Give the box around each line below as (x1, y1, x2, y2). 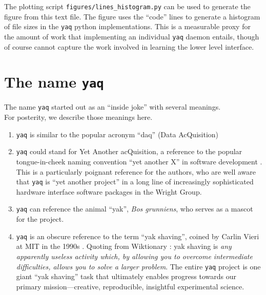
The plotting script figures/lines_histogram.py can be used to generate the (4, 1, 251, 11)
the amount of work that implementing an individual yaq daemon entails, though (4, 31, 259, 41)
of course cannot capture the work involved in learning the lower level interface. (4, 41, 254, 52)
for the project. (16, 214, 64, 224)
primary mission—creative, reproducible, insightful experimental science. (16, 281, 244, 291)
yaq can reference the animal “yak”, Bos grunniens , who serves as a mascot (16, 203, 253, 214)
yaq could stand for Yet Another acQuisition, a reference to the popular (16, 146, 242, 157)
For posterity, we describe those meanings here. (4, 112, 153, 122)
